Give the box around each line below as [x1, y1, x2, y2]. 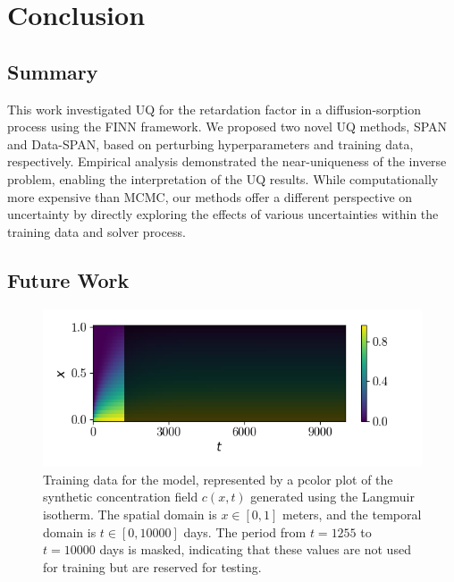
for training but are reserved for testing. [43, 557, 262, 576]
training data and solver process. [7, 222, 186, 240]
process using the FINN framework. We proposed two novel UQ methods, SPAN [7, 117, 448, 136]
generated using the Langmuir [250, 487, 415, 506]
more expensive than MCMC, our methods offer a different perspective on [7, 187, 413, 206]
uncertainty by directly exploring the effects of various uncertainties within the [7, 205, 439, 224]
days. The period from [183, 522, 307, 541]
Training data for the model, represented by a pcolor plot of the [43, 469, 393, 488]
